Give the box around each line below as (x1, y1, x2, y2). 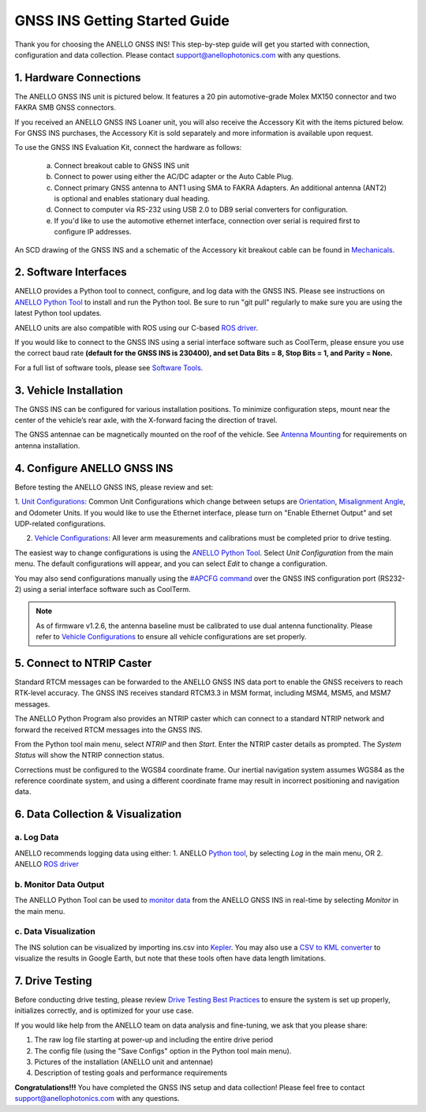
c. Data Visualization (14, 926, 96, 937)
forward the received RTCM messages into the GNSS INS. (14, 724, 203, 734)
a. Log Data (14, 832, 59, 843)
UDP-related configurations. (14, 519, 106, 528)
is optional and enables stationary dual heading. (54, 193, 210, 203)
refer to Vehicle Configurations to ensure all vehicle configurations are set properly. (35, 632, 307, 642)
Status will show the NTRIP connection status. (14, 751, 165, 760)
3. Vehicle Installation (14, 384, 124, 397)
